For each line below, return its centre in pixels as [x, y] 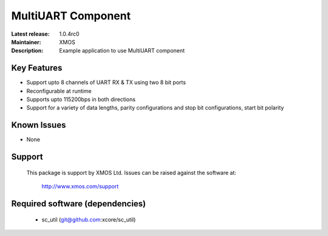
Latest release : [30, 34]
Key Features [37, 68]
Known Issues [39, 125]
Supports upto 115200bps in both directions [81, 99]
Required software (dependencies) [79, 204]
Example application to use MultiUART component [122, 51]
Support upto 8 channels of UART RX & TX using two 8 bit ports [106, 82]
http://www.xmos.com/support [80, 186]
